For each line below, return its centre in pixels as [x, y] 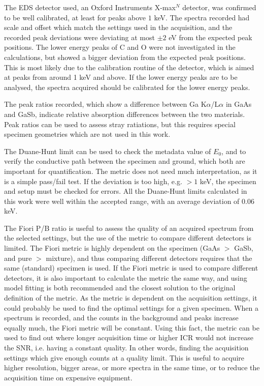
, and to [234, 151]
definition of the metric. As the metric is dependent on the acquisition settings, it [131, 298]
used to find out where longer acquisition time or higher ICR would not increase [129, 337]
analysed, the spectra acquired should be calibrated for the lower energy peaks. [127, 87]
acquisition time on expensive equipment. [68, 377]
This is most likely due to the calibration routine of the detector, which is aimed [129, 67]
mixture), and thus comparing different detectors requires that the [149, 258]
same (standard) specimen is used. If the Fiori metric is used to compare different [131, 268]
